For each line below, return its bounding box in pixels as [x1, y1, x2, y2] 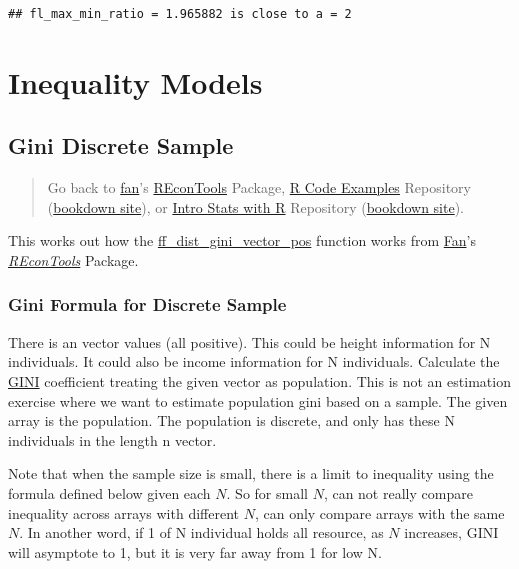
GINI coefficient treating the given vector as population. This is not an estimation [8, 370, 511, 391]
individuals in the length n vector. [8, 429, 217, 450]
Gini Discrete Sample [8, 130, 234, 161]
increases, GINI [404, 522, 499, 543]
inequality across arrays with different [8, 502, 239, 523]
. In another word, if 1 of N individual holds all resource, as [19, 522, 384, 543]
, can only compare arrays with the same [254, 502, 505, 523]
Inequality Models [8, 61, 263, 102]
